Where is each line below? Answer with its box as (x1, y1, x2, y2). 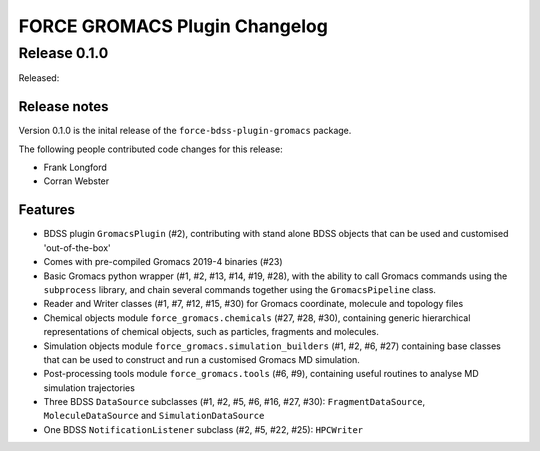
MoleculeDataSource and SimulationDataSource (43, 410, 265, 422)
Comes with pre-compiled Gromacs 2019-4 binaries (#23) (43, 256, 284, 268)
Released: (18, 72, 60, 84)
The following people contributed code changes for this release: (18, 143, 284, 155)
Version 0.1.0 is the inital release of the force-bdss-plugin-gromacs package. (18, 125, 352, 137)
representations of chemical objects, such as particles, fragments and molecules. (43, 326, 380, 338)
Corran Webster (43, 175, 110, 187)
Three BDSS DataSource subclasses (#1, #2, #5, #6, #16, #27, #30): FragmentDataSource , (43, 396, 426, 408)
